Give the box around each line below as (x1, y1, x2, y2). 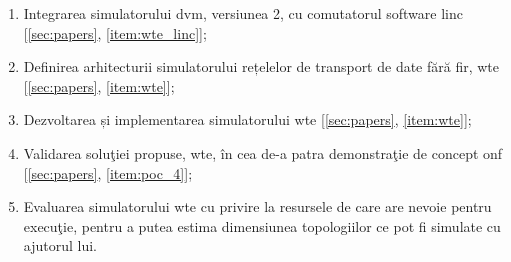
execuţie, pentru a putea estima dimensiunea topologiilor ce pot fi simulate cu (23, 215, 501, 236)
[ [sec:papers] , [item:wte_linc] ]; (23, 22, 207, 43)
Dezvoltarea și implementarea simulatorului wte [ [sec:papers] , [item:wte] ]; (23, 109, 472, 130)
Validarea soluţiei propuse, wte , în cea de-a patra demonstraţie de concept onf (23, 142, 503, 163)
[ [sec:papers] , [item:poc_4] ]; (23, 162, 193, 183)
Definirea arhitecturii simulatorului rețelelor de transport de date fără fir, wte (23, 56, 500, 77)
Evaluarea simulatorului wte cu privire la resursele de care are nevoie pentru (23, 196, 492, 217)
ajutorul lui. (23, 235, 97, 256)
